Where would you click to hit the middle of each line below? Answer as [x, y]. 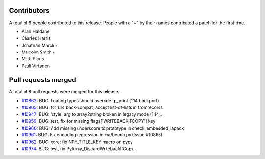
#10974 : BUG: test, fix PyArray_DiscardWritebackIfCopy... [79, 148]
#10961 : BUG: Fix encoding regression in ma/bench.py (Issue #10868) [92, 135]
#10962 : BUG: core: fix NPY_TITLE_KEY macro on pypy [77, 142]
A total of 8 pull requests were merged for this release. [64, 91]
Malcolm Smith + [39, 52]
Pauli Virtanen [36, 66]
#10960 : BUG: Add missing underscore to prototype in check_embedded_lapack [103, 128]
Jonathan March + [40, 45]
